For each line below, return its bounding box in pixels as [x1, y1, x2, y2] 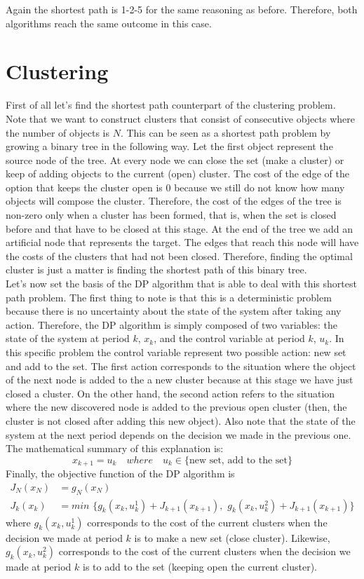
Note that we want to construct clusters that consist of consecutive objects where [6, 111, 355, 125]
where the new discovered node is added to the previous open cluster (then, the [6, 400, 347, 414]
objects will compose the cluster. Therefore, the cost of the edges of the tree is [6, 193, 342, 208]
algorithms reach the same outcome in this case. [6, 15, 212, 30]
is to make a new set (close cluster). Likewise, [134, 530, 330, 545]
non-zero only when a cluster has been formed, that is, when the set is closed [6, 207, 337, 222]
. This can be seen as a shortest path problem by [120, 125, 331, 139]
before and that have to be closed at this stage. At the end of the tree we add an [6, 221, 353, 236]
